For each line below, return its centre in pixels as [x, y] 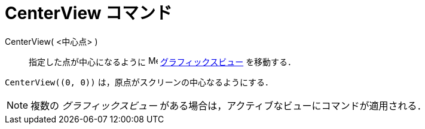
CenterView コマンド [89, 13]
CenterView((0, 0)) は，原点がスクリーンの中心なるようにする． [139, 82]
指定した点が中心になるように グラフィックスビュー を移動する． [163, 62]
